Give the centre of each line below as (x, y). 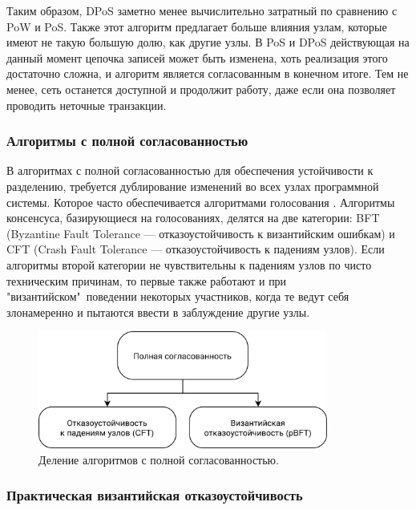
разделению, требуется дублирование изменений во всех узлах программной (193, 186)
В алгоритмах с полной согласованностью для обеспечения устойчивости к (190, 170)
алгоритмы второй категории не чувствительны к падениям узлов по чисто (189, 264)
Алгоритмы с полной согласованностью (127, 141)
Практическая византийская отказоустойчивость (155, 495)
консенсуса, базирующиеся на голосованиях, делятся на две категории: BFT (193, 218)
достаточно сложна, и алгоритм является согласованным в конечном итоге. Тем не (208, 73)
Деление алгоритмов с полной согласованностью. (159, 459)
